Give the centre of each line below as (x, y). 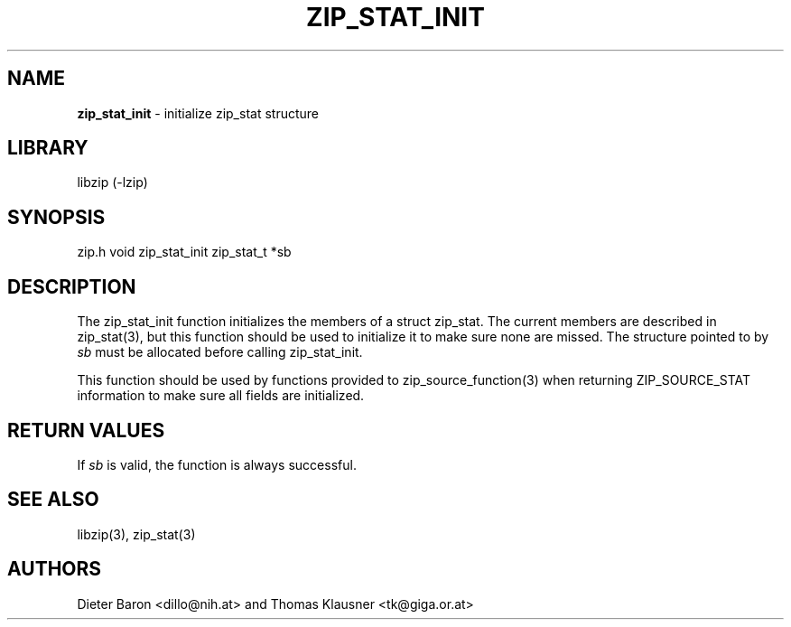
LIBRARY (48, 148)
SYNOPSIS (56, 217)
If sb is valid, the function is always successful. (217, 464)
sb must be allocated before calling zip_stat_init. (220, 352)
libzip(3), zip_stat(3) (136, 534)
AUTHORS (55, 569)
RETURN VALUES (86, 430)
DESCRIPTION (72, 286)
